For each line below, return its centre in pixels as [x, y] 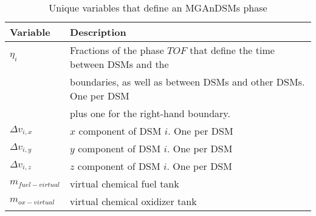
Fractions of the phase [117, 50]
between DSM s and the [119, 64]
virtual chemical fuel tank [125, 184]
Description [98, 32]
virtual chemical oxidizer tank [133, 201]
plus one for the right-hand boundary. [150, 113]
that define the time [232, 50]
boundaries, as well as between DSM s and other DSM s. [187, 82]
